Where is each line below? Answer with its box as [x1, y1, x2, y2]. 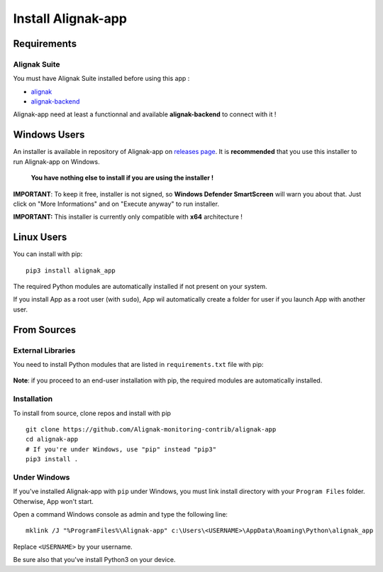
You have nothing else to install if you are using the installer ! [30, 174, 214, 182]
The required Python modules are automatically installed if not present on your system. [13, 282, 267, 291]
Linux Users [13, 231, 67, 243]
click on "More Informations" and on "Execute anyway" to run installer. [13, 199, 220, 208]
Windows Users [13, 128, 85, 141]
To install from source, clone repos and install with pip [13, 409, 172, 417]
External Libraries [13, 345, 76, 355]
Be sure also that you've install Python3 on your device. [13, 556, 176, 564]
